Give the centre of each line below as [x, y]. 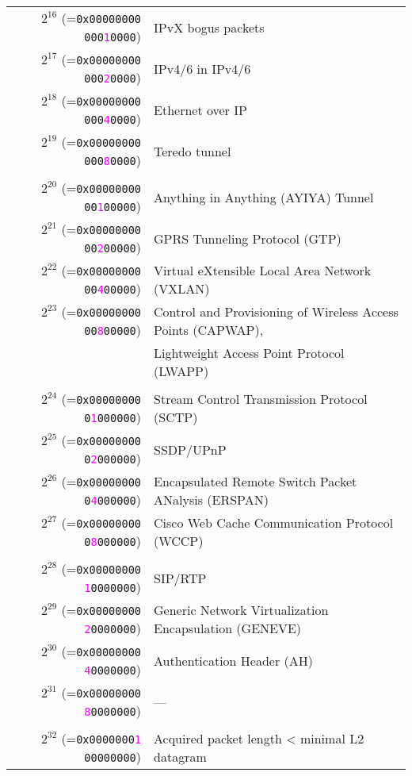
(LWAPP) [181, 371]
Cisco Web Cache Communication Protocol [274, 522]
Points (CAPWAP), [209, 330]
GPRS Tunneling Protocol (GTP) [248, 238]
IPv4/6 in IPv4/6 [202, 68]
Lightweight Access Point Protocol [249, 353]
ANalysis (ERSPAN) [211, 499]
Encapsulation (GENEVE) [228, 628]
